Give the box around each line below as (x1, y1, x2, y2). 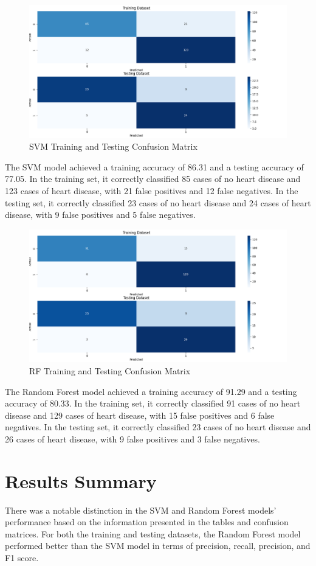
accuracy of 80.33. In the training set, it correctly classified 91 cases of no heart (5, 397, 301, 410)
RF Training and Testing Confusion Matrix (29, 365, 191, 377)
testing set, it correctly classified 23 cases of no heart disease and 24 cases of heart (5, 196, 311, 209)
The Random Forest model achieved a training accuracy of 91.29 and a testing (5, 385, 297, 397)
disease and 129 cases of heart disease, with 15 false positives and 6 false (5, 408, 275, 421)
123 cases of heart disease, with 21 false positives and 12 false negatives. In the (5, 184, 298, 197)
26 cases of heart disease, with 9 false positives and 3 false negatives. (5, 432, 260, 445)
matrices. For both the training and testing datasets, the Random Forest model (5, 527, 301, 540)
